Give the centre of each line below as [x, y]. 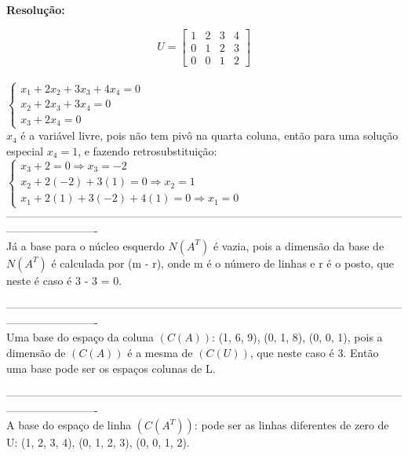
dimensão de [36, 353]
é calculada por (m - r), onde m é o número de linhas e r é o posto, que [222, 263]
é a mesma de [160, 353]
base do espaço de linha [75, 425]
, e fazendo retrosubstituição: [148, 150]
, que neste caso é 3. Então [314, 353]
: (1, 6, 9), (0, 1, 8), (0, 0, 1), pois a [297, 337]
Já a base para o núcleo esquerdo [86, 245]
